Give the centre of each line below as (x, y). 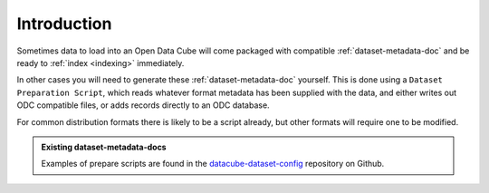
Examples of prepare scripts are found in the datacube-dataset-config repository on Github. (213, 164)
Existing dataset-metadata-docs (104, 147)
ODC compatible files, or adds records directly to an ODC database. (144, 105)
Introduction (64, 24)
